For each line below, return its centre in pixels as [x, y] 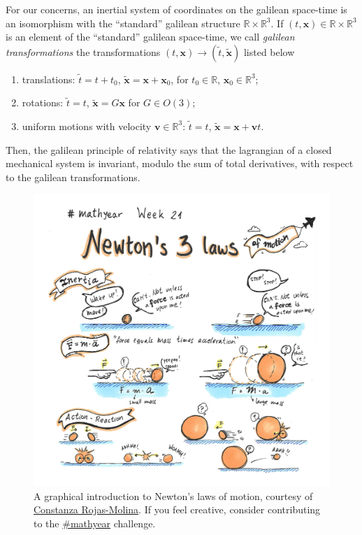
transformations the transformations [83, 51]
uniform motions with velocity [87, 126]
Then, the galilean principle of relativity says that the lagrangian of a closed [169, 149]
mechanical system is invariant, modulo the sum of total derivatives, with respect [180, 163]
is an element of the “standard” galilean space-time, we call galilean [150, 37]
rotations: [43, 102]
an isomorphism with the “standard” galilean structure [123, 23]
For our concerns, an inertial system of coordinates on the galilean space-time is [176, 9]
